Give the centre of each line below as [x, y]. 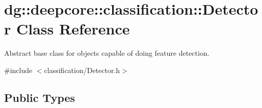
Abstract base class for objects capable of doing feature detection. [107, 53]
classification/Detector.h [82, 70]
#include [18, 70]
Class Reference [73, 29]
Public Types [40, 97]
